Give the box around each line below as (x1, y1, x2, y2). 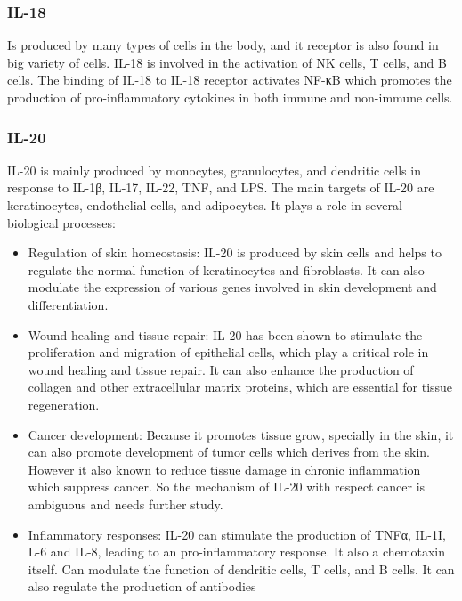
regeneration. (28, 394, 100, 413)
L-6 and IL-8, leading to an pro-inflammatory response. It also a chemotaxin (28, 542, 445, 561)
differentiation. (28, 295, 109, 313)
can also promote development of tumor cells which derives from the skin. (28, 443, 430, 461)
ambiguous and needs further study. (28, 494, 223, 513)
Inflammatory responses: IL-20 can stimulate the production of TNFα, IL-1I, (28, 524, 446, 543)
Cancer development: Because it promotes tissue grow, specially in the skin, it (28, 425, 454, 443)
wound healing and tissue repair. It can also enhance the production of (28, 360, 414, 378)
